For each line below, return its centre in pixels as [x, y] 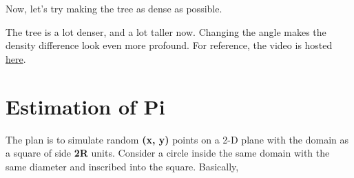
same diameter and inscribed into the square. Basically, [122, 166]
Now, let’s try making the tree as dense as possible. [114, 8]
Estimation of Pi [85, 106]
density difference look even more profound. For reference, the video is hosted [169, 45]
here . [16, 58]
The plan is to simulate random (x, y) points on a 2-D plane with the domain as [177, 139]
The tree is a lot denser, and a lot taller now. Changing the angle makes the [166, 31]
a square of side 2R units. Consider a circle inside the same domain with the [168, 153]
